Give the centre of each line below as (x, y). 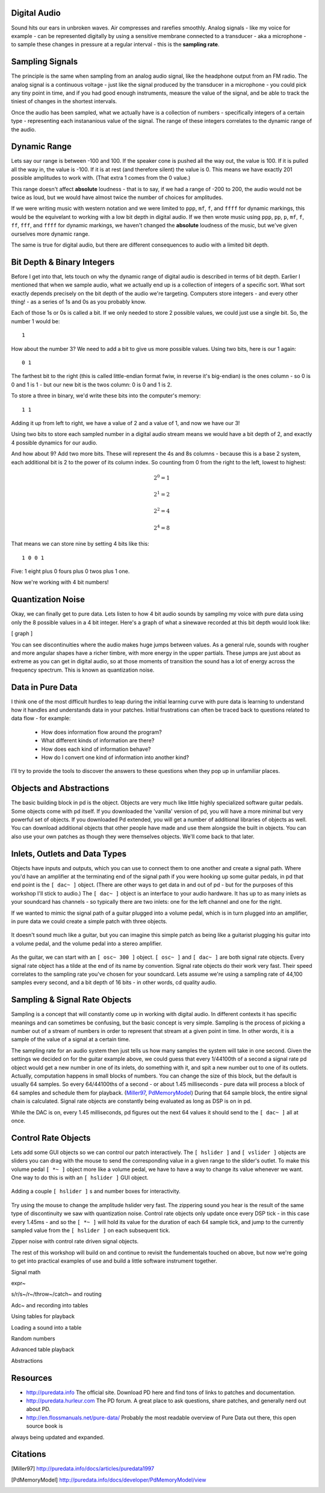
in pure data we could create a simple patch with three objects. (89, 921)
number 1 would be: (36, 321)
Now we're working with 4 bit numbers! (60, 582)
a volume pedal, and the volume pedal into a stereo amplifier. (87, 943)
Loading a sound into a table (46, 1327)
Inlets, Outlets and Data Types (69, 854)
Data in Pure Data (44, 687)
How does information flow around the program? (101, 732)
